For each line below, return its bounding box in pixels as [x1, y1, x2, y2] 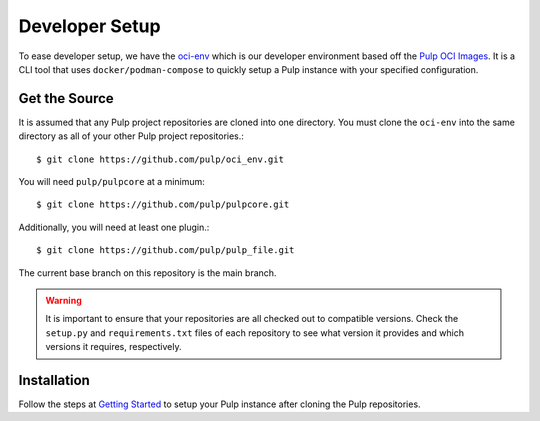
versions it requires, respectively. [45, 341, 182, 353]
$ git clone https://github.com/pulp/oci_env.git [36, 153, 285, 165]
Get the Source [18, 90, 114, 107]
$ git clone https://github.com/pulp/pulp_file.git [36, 245, 295, 256]
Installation [18, 371, 90, 389]
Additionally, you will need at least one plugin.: [18, 221, 210, 233]
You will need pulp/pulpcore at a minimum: [18, 176, 205, 188]
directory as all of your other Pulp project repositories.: [18, 130, 245, 142]
